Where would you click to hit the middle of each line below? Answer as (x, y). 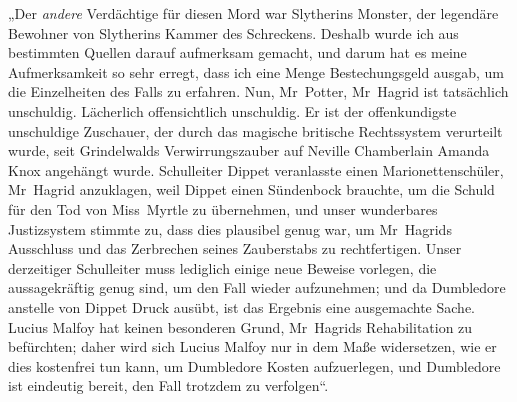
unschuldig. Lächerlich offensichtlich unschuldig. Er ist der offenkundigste (232, 110)
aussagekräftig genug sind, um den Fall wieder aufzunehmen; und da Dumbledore (257, 287)
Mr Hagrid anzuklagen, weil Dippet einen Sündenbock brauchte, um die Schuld (251, 189)
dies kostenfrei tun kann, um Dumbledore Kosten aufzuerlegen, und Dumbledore (254, 365)
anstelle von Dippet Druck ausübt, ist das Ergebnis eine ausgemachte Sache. (241, 306)
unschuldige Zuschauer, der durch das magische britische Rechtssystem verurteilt (255, 130)
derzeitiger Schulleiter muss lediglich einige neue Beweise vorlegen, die (222, 267)
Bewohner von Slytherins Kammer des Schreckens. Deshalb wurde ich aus (233, 32)
